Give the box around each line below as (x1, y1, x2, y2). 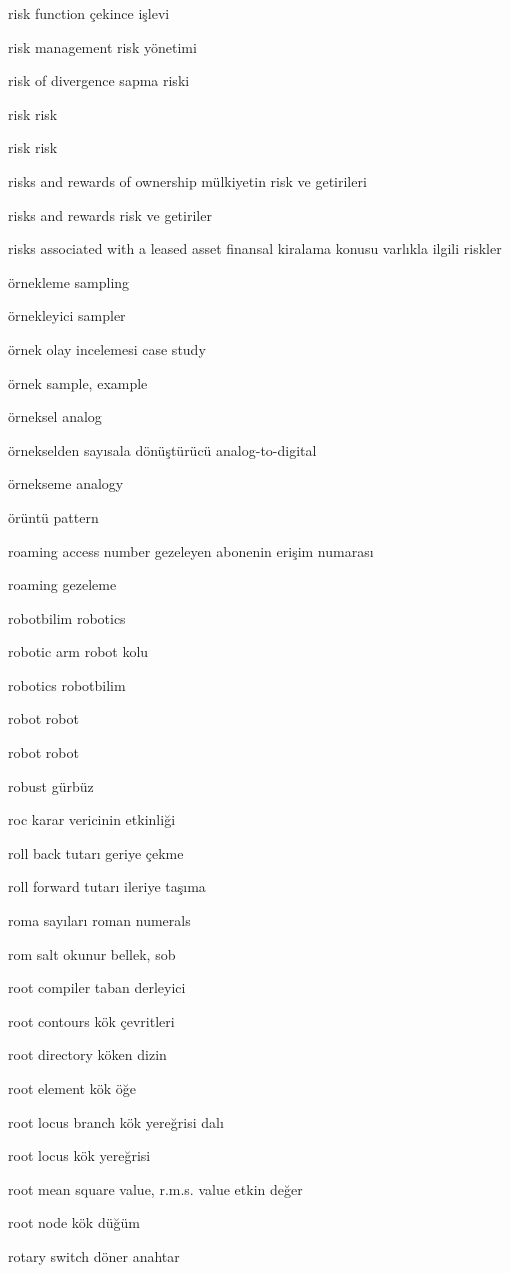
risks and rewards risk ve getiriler (8, 204, 212, 225)
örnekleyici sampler (8, 305, 126, 326)
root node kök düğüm (8, 1212, 140, 1233)
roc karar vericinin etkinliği (8, 809, 176, 830)
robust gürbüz (8, 775, 94, 796)
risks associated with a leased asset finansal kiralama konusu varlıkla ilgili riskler (8, 238, 502, 259)
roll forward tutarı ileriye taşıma (8, 876, 206, 897)
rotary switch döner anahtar (8, 1245, 180, 1266)
